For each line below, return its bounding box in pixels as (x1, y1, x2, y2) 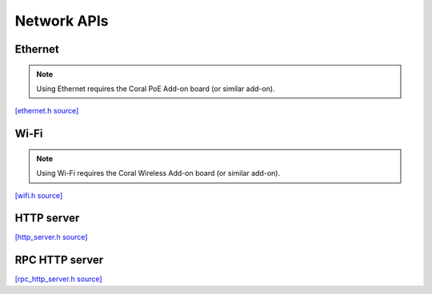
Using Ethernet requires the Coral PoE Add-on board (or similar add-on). (36, 84, 275, 93)
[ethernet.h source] (14, 106, 79, 116)
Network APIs (14, 12, 109, 30)
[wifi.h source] (14, 190, 63, 200)
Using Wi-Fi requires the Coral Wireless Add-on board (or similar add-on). (36, 169, 280, 178)
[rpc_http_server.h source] (14, 274, 103, 284)
